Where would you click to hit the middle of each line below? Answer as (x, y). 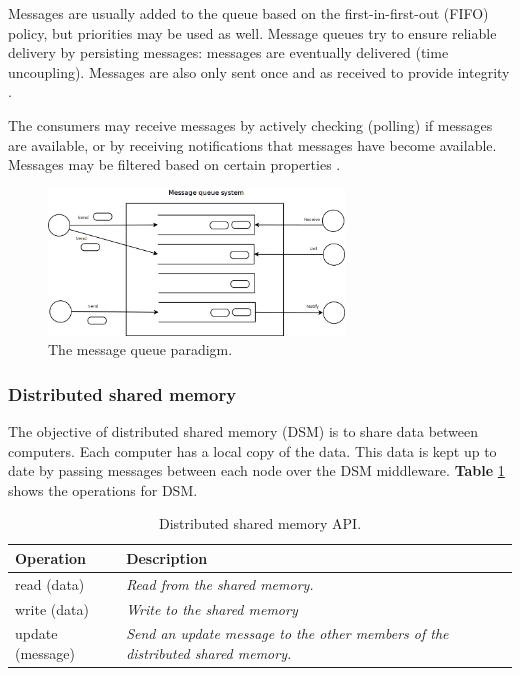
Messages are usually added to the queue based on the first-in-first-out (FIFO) (248, 13)
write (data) (52, 608)
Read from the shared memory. (220, 583)
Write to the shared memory (212, 608)
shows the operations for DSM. (103, 489)
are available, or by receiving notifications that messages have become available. (252, 144)
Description (167, 557)
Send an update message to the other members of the (287, 633)
